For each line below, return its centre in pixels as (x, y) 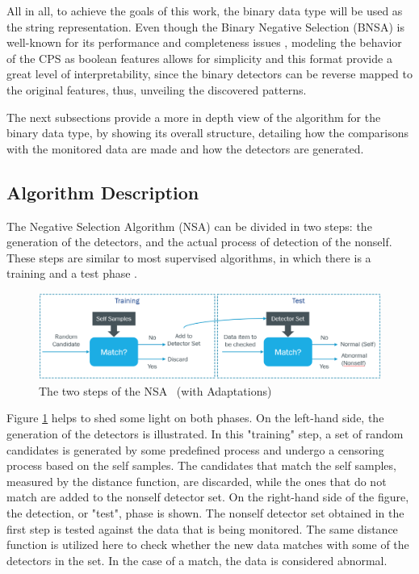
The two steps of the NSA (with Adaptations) (155, 390)
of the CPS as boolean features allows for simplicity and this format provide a (199, 58)
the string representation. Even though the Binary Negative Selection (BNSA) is (205, 26)
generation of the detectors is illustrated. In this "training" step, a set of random (205, 433)
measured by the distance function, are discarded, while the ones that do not (197, 481)
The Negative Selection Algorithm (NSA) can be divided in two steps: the (189, 226)
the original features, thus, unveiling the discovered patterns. (157, 89)
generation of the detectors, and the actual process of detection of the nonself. (199, 242)
